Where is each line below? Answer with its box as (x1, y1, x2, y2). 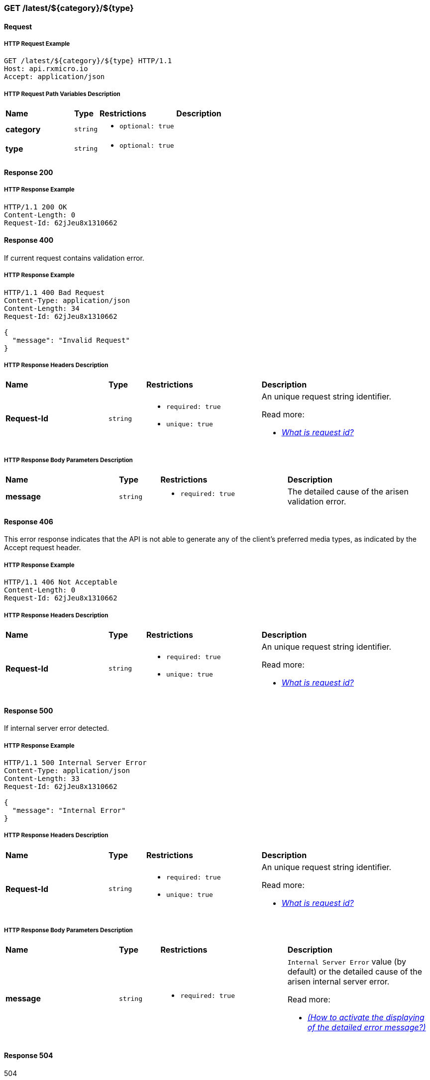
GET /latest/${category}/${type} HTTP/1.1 (4, 57, 172, 65)
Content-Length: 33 (4, 774, 80, 783)
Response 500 (4, 706, 53, 715)
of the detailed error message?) (307, 1022, 426, 1033)
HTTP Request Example (4, 40, 70, 47)
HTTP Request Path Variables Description (4, 90, 120, 98)
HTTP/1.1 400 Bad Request (4, 288, 105, 296)
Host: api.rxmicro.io (4, 65, 88, 73)
